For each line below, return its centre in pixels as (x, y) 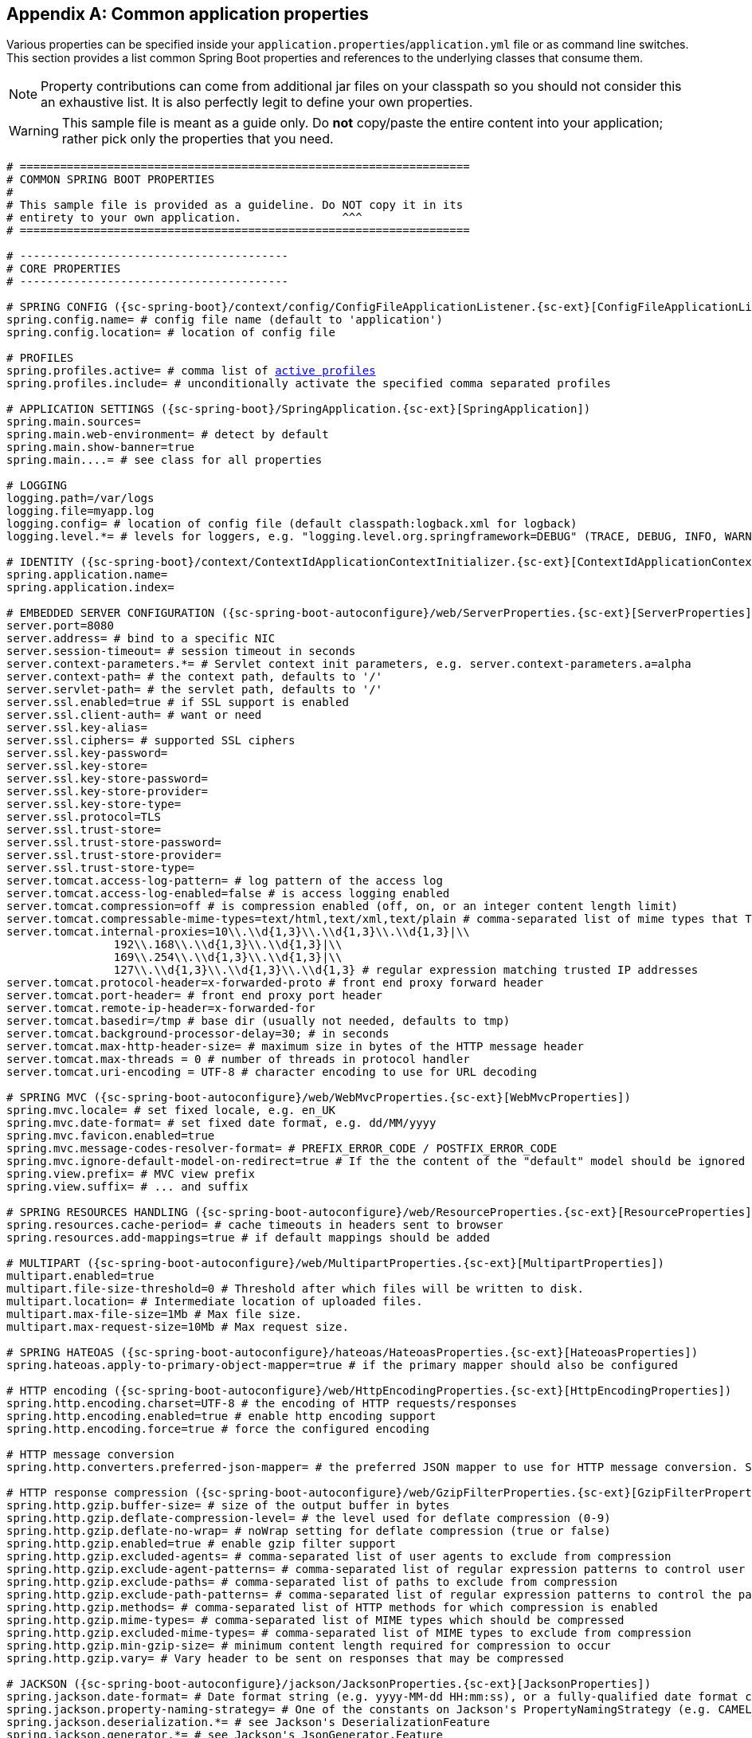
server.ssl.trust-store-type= (101, 868)
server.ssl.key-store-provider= (107, 792)
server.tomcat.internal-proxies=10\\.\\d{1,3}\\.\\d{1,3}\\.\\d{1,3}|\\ (238, 932)
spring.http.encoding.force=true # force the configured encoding (218, 1429)
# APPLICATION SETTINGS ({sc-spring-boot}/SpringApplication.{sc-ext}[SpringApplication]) (299, 409)
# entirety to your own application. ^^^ (184, 218)
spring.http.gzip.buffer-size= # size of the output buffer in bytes (228, 1506)
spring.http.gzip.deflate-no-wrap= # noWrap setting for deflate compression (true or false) (309, 1531)
